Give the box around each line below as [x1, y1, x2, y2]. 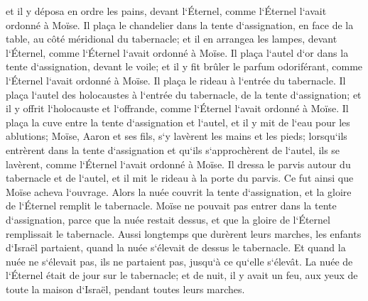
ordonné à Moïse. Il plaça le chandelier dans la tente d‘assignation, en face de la [6, 17, 354, 32]
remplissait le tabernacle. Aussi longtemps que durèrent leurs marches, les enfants [6, 226, 362, 241]
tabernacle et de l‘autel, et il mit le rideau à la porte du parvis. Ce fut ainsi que [6, 170, 354, 185]
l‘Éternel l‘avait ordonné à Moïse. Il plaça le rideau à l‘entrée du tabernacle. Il [6, 72, 346, 87]
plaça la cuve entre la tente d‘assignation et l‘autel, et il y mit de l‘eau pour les [6, 114, 350, 129]
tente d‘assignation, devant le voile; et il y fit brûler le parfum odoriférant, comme [6, 59, 363, 74]
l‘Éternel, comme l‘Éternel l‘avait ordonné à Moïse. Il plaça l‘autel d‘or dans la [6, 45, 349, 60]
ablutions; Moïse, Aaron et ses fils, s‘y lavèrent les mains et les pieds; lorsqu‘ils [6, 128, 347, 143]
